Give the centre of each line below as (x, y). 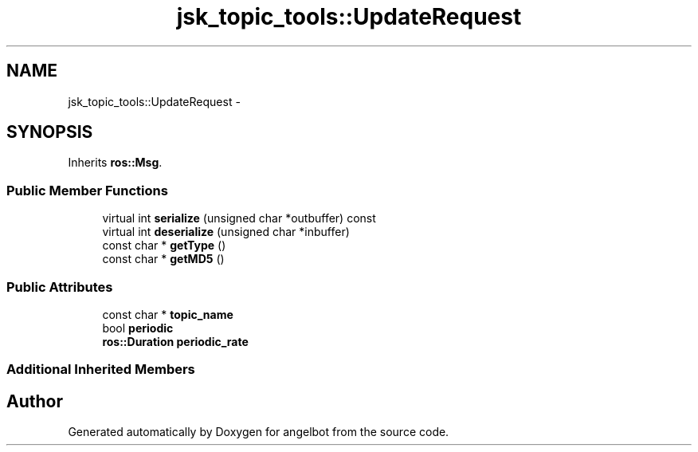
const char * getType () (164, 246)
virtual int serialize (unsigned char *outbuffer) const (239, 218)
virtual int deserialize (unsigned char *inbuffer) (226, 232)
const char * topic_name (168, 314)
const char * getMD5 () (163, 259)
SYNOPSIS (50, 132)
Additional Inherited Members (101, 369)
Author (35, 401)
